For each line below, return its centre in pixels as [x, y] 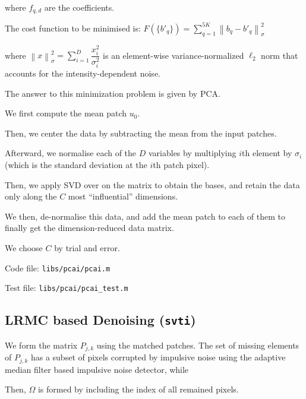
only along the [31, 196]
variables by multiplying [192, 153]
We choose [24, 248]
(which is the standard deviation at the [76, 165]
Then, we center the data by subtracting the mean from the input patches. [141, 133]
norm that [280, 55]
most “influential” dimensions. [123, 196]
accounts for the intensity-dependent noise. [83, 73]
